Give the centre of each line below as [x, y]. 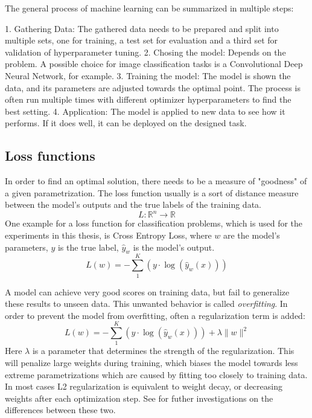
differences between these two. [60, 410]
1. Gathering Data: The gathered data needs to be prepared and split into [142, 28]
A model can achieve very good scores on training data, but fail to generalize [147, 291]
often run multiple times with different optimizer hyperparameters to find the [148, 99]
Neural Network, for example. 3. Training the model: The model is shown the [148, 75]
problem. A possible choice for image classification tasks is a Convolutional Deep [154, 64]
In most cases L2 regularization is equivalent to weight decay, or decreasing [144, 386]
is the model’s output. [174, 247]
